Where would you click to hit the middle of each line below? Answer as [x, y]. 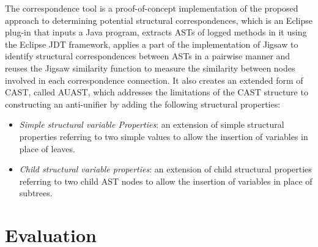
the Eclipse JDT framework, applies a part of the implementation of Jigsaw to [152, 44]
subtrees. [36, 193]
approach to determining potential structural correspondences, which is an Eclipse [159, 20]
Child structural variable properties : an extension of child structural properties [165, 169]
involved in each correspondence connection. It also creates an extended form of [154, 80]
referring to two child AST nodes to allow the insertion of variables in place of [166, 181]
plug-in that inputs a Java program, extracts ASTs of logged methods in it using [156, 32]
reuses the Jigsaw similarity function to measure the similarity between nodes [150, 68]
